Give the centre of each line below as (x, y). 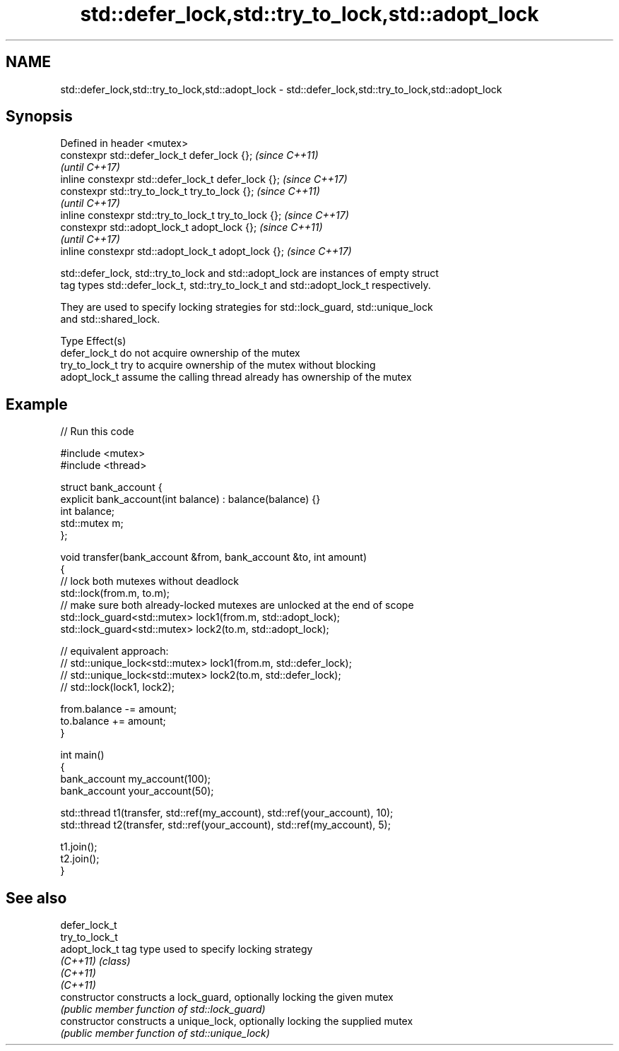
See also (36, 898)
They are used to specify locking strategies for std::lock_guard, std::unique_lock (247, 307)
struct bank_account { (111, 487)
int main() (82, 755)
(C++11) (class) (95, 961)
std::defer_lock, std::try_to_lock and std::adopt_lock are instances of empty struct (249, 273)
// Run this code (97, 432)
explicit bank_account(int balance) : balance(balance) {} (190, 499)
